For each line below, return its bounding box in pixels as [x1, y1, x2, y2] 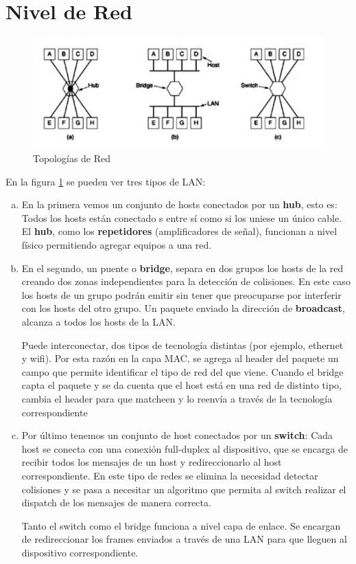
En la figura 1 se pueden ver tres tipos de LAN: [5, 174, 206, 188]
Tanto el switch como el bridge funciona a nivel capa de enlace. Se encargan [21, 518, 341, 532]
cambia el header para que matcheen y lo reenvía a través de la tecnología [21, 392, 333, 406]
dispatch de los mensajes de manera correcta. [21, 495, 211, 510]
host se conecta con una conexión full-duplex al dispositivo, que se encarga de [21, 441, 348, 455]
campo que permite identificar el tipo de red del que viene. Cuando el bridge [21, 364, 344, 379]
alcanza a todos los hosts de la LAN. [21, 315, 176, 329]
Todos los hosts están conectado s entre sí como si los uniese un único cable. [21, 210, 342, 225]
